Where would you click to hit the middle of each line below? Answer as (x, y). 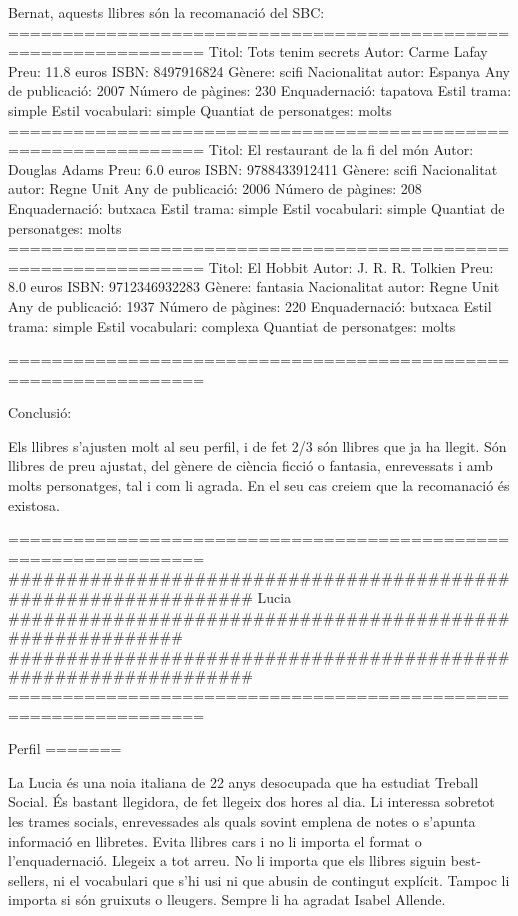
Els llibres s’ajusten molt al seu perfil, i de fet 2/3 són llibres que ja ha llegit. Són (257, 445)
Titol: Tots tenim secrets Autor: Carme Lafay (348, 51)
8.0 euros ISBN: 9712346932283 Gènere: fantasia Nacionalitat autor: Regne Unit (254, 286)
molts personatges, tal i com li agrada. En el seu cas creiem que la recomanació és (259, 485)
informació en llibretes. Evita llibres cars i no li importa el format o (215, 840)
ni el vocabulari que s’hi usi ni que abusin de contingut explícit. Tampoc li (281, 879)
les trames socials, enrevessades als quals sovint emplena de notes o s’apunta (242, 820)
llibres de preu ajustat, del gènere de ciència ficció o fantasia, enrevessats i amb (250, 465)
